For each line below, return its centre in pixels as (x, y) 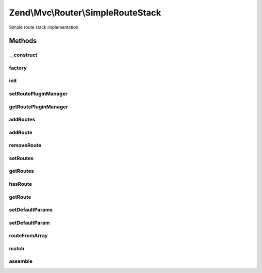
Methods (23, 41)
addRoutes (22, 120)
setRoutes (21, 158)
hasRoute (21, 184)
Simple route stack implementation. (44, 27)
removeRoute (25, 145)
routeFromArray (28, 236)
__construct (23, 55)
